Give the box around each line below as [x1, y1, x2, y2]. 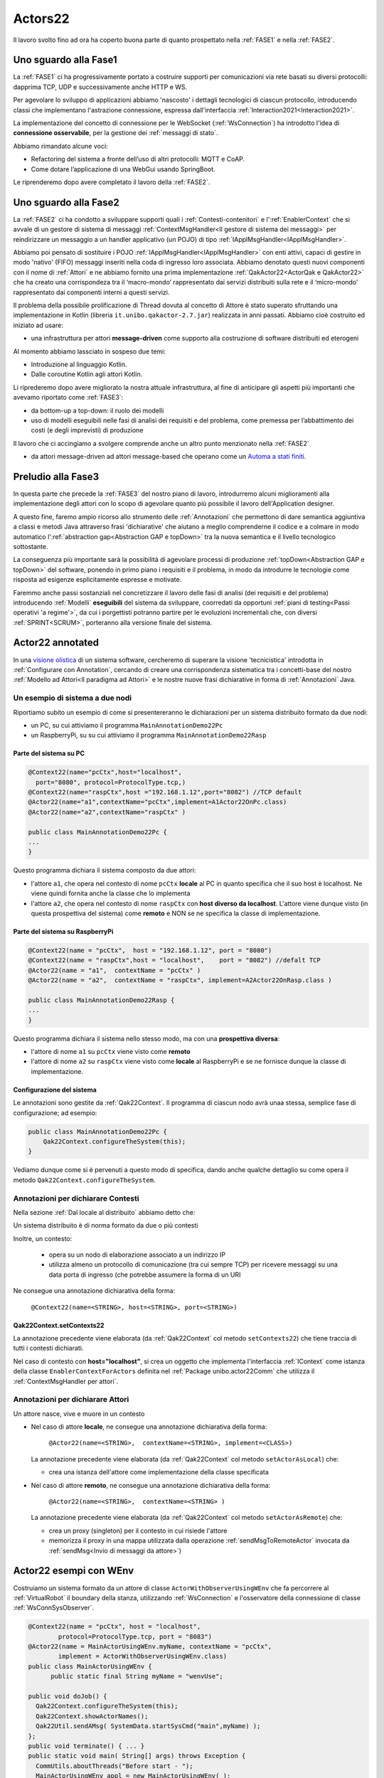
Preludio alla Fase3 [13, 470, 100, 483]
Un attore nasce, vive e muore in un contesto [13, 1409, 145, 1418]
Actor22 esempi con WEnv [13, 1565, 134, 1577]
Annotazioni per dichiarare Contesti [13, 1193, 139, 1203]
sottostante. [13, 542, 49, 550]
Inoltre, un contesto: [13, 1234, 73, 1242]
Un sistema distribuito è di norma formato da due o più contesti [13, 1221, 198, 1230]
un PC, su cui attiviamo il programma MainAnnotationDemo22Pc [31, 720, 223, 729]
